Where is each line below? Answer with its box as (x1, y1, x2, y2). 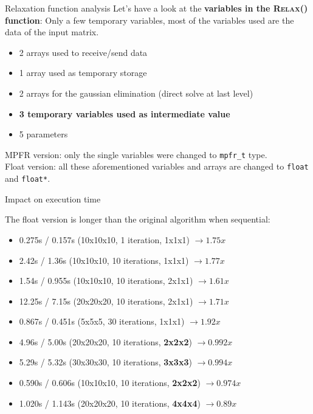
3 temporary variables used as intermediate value (19, 107, 230, 120)
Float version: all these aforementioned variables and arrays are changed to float (5, 160, 309, 173)
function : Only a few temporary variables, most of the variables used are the (5, 13, 294, 26)
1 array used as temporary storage (19, 66, 147, 79)
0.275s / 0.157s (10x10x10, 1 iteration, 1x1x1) (19, 233, 190, 246)
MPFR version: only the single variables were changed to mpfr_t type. (5, 148, 267, 160)
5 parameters (19, 128, 68, 140)
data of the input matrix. (5, 26, 99, 38)
